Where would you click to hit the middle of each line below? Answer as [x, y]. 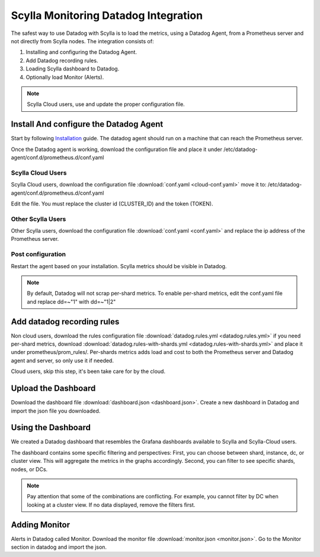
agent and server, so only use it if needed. [62, 360]
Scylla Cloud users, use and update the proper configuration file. [106, 104]
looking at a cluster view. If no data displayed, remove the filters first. [111, 505]
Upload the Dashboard [53, 389]
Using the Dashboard [51, 428]
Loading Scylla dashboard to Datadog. [73, 69]
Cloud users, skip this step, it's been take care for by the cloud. [88, 371]
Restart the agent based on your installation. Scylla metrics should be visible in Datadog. [119, 266]
